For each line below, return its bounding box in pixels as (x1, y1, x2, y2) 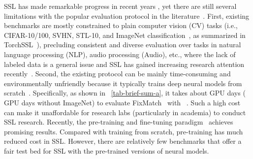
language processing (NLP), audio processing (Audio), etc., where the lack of (4, 49, 236, 59)
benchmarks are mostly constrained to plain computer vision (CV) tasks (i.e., (4, 20, 238, 31)
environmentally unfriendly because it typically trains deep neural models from (4, 78, 242, 88)
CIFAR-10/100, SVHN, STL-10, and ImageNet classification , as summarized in (4, 30, 246, 40)
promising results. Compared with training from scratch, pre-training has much (4, 126, 243, 136)
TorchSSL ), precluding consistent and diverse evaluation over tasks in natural (4, 39, 241, 50)
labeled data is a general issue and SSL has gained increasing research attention (4, 59, 245, 69)
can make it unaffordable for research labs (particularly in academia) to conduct (4, 107, 246, 117)
